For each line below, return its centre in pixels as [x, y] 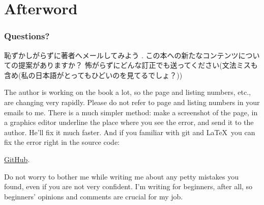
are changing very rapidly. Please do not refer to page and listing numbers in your [132, 102]
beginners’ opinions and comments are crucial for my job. [94, 196]
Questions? [27, 36]
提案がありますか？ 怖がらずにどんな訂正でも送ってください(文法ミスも [138, 65]
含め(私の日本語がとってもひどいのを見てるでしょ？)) [93, 75]
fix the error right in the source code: [62, 142]
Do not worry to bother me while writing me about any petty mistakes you [121, 176]
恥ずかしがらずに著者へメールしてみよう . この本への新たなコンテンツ [121, 55]
